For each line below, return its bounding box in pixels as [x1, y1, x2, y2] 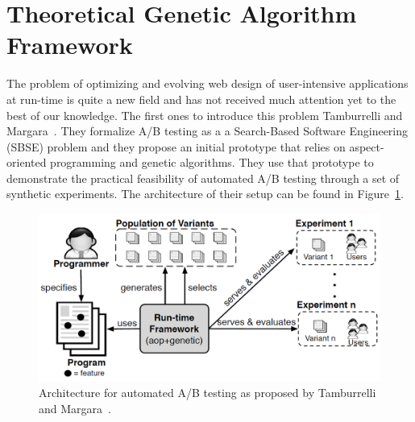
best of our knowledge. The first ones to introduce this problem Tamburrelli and [6, 106, 403, 123]
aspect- [349, 138, 384, 155]
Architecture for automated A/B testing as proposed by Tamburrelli [39, 384, 376, 401]
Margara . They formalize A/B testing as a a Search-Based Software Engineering [6, 122, 409, 139]
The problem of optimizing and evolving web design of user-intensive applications [6, 75, 409, 92]
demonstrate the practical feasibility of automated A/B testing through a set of [6, 169, 400, 186]
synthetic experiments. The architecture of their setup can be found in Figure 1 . [6, 185, 404, 202]
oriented [6, 154, 47, 171]
